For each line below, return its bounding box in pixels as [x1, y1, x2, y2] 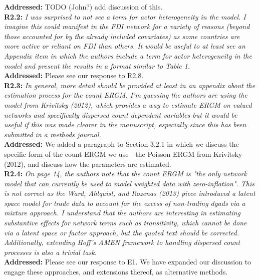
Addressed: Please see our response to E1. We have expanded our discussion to [4, 256, 251, 267]
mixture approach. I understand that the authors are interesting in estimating [4, 207, 241, 218]
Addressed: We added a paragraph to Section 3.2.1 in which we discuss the [4, 139, 239, 149]
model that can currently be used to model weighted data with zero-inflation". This [4, 178, 254, 188]
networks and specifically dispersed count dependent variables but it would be [4, 109, 237, 120]
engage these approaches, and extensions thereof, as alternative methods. [4, 266, 228, 277]
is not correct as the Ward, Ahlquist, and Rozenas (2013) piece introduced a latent [4, 188, 255, 198]
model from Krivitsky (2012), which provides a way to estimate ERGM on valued [4, 99, 252, 110]
